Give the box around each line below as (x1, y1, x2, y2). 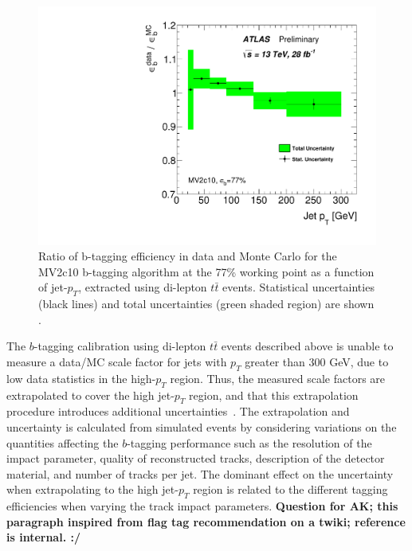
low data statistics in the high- (6, 369, 156, 386)
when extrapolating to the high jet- (6, 481, 179, 498)
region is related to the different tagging (193, 481, 388, 498)
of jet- (38, 279, 68, 295)
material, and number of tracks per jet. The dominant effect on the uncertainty (6, 465, 394, 482)
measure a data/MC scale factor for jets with (6, 354, 227, 370)
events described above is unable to (221, 338, 394, 354)
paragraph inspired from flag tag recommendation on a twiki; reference (6, 513, 406, 530)
